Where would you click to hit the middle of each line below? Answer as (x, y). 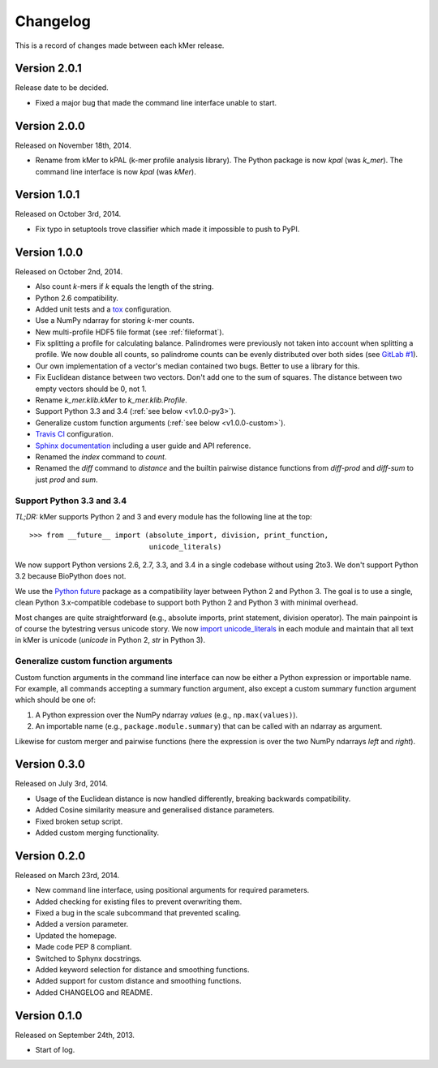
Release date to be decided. (62, 88)
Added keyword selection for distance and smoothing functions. (142, 970)
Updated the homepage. (76, 935)
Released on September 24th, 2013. (75, 1035)
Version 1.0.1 (47, 195)
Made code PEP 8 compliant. (84, 947)
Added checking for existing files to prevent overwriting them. (139, 902)
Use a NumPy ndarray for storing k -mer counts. (115, 321)
